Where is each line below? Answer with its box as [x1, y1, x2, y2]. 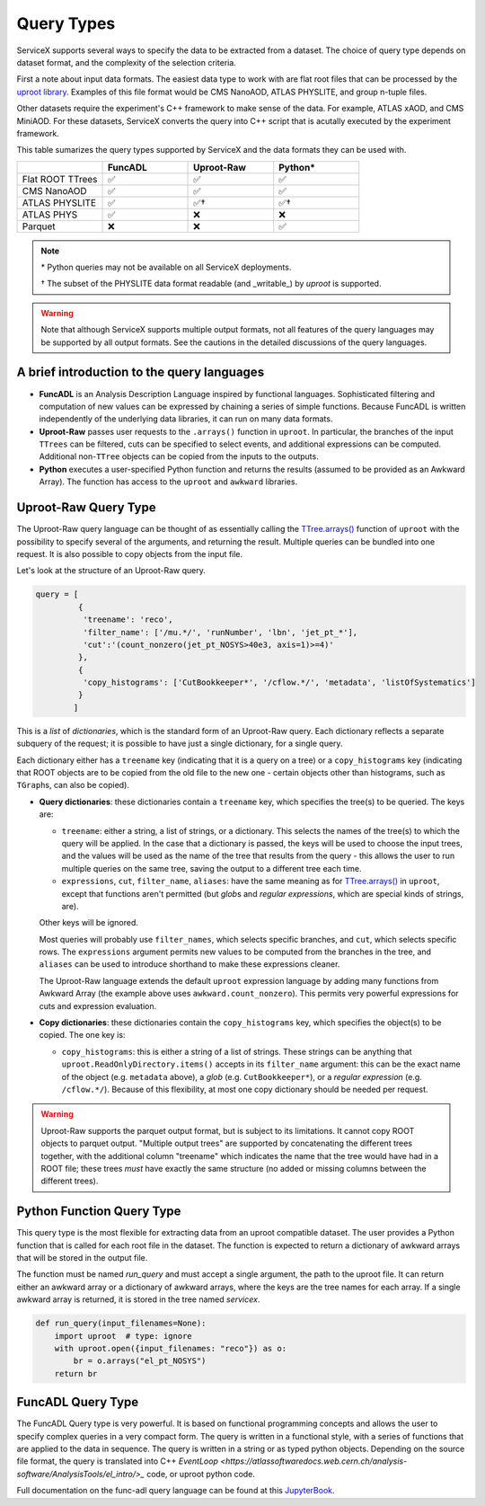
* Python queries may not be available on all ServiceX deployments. [40, 261, 292, 273]
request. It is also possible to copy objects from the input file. [16, 548, 243, 559]
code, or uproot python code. [146, 1468, 256, 1479]
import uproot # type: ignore [54, 1331, 192, 1341]
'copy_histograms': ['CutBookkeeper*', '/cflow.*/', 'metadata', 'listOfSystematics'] [82, 678, 476, 687]
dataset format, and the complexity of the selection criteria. [16, 57, 237, 67]
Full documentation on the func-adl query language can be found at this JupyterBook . [16, 1485, 336, 1496]
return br [54, 1369, 98, 1378]
